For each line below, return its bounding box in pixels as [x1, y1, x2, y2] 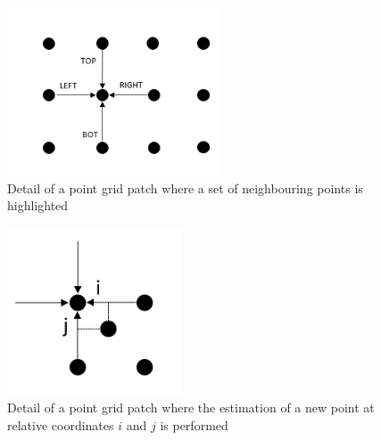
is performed [160, 415, 228, 434]
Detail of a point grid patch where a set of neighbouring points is [7, 178, 363, 197]
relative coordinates [7, 415, 114, 434]
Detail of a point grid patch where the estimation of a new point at [7, 398, 375, 417]
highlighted [7, 196, 69, 215]
